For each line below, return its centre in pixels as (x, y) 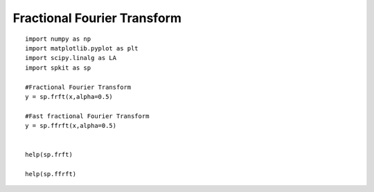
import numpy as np (58, 39)
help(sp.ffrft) (51, 174)
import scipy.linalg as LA (71, 58)
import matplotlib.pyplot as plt (82, 48)
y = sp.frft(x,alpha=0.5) (69, 96)
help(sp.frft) (49, 155)
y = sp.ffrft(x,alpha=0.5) (71, 126)
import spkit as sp (58, 68)
